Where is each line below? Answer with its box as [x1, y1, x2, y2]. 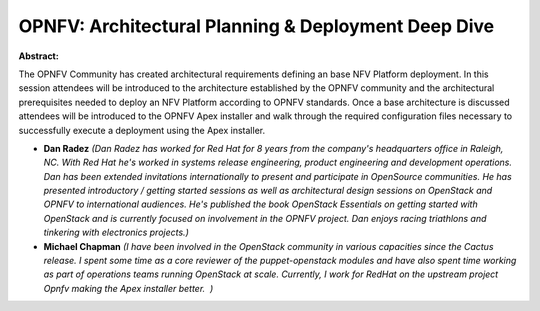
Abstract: [18, 50, 59, 62]
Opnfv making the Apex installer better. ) [43, 282, 214, 294]
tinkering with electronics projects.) [43, 226, 189, 239]
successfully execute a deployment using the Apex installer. [18, 124, 265, 136]
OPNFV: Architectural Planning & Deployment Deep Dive [18, 15, 495, 37]
